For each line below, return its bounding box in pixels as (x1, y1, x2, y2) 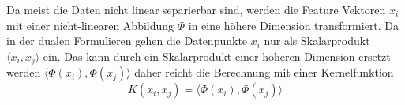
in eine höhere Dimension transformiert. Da (188, 17, 399, 33)
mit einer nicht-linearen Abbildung (6, 17, 174, 33)
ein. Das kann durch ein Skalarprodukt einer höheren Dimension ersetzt (43, 47, 391, 64)
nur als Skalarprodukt (264, 32, 370, 49)
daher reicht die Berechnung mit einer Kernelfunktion (134, 64, 394, 81)
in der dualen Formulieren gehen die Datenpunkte (6, 32, 248, 49)
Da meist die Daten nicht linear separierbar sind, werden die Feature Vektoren (6, 2, 386, 17)
